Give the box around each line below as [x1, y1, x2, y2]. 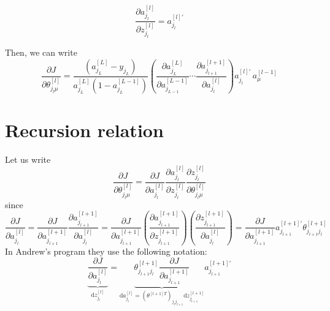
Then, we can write [5, 46, 77, 59]
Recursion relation [5, 117, 164, 142]
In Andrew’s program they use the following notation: [5, 244, 207, 257]
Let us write [5, 152, 51, 165]
